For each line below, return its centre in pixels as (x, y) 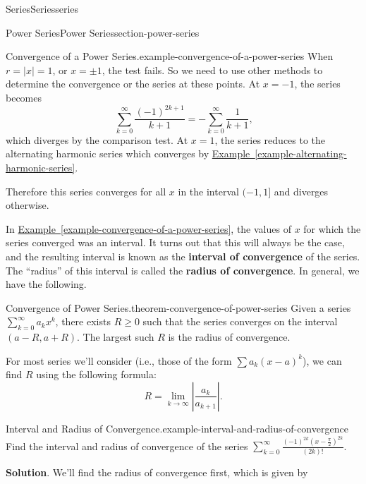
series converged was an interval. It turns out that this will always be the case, (175, 242)
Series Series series (42, 8)
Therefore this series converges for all (86, 191)
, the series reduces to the (270, 139)
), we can (322, 360)
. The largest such (116, 337)
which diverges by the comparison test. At (97, 139)
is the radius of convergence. (229, 337)
